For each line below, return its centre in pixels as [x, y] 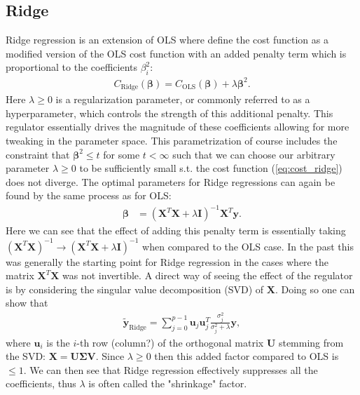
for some [122, 154]
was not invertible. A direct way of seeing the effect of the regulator [208, 275]
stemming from [311, 342]
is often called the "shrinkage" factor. [168, 383]
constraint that [38, 154]
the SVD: [26, 356]
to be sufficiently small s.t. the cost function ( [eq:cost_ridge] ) [211, 168]
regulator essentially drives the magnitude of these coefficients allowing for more [178, 127]
